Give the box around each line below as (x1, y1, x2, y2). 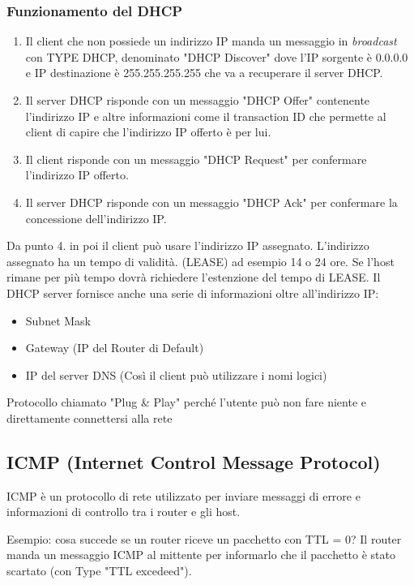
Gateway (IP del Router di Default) (25, 339, 204, 356)
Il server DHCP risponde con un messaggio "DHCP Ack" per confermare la (25, 193, 398, 210)
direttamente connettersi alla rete (6, 409, 173, 426)
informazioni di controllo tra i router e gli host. (6, 503, 241, 520)
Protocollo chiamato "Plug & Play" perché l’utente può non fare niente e (6, 394, 367, 411)
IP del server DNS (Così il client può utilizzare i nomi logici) (25, 366, 327, 383)
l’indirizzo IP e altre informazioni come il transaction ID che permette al (25, 107, 386, 124)
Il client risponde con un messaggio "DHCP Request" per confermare (25, 150, 367, 167)
